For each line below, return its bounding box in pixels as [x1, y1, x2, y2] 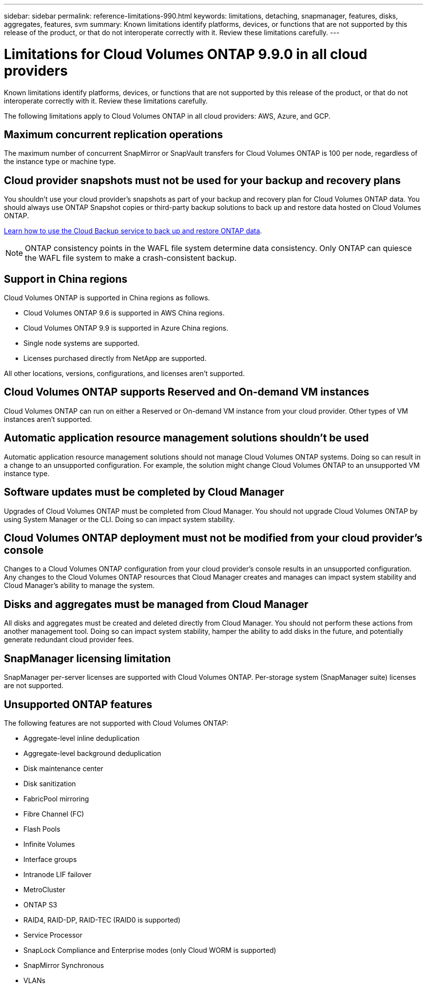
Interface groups [23, 855, 77, 863]
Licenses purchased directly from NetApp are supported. [23, 354, 207, 363]
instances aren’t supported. [4, 415, 92, 423]
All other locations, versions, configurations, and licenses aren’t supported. [4, 369, 245, 378]
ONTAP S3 [23, 900, 58, 909]
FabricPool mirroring [23, 794, 89, 803]
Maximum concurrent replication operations [4, 128, 223, 141]
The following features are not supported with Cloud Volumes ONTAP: [4, 718, 229, 727]
